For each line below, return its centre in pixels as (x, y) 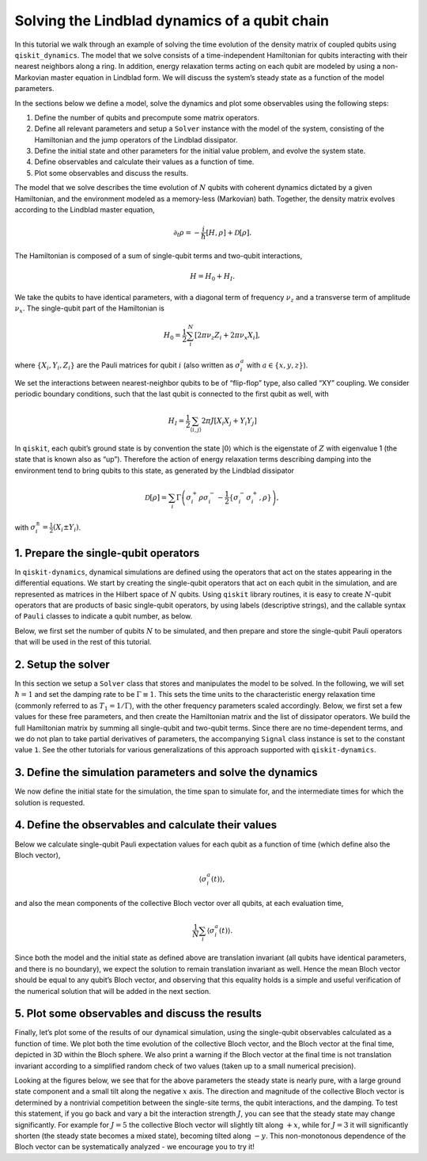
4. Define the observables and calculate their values (145, 825)
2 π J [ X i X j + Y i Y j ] (229, 422)
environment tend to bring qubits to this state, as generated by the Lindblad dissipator (155, 470)
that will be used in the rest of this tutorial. (83, 642)
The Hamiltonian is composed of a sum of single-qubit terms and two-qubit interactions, (159, 256)
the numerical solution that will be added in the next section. (113, 991)
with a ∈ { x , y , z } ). (277, 365)
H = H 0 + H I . (213, 277)
